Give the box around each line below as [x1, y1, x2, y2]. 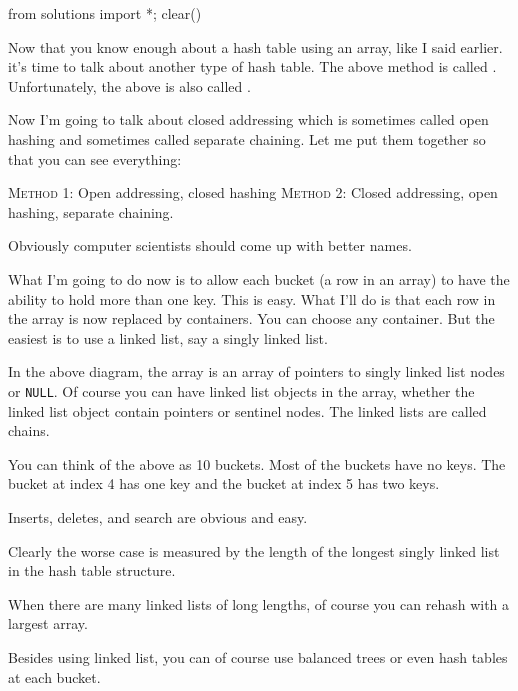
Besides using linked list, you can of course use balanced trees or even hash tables [8, 646, 508, 667]
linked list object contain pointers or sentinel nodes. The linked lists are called [8, 400, 487, 421]
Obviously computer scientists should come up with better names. [8, 235, 412, 256]
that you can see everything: [8, 148, 182, 169]
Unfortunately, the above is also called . [8, 75, 251, 96]
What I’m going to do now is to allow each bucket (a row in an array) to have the [8, 268, 510, 289]
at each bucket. [8, 666, 101, 687]
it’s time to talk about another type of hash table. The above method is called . [8, 56, 497, 77]
